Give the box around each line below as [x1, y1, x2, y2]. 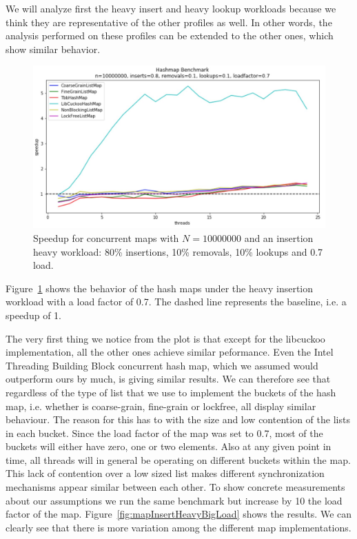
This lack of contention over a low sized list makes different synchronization [6, 466, 325, 480]
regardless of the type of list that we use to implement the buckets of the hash [6, 385, 336, 399]
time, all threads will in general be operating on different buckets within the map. [6, 452, 351, 467]
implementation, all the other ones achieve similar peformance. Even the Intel [6, 345, 334, 359]
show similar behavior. [6, 41, 101, 56]
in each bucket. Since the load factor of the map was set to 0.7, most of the [6, 425, 323, 440]
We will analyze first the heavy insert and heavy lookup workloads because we [6, 1, 336, 15]
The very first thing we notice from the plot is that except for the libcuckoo [6, 331, 325, 345]
